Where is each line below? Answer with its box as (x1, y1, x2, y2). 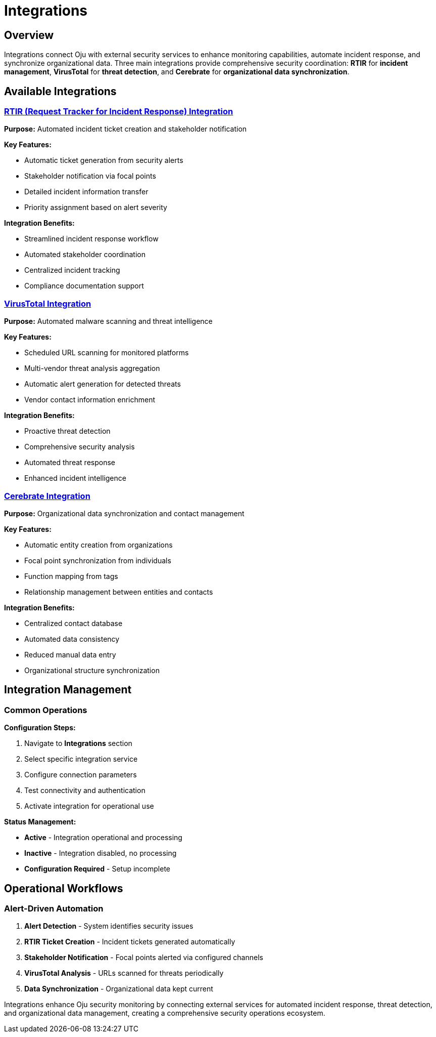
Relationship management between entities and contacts (24, 587, 213, 596)
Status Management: (4, 817, 76, 826)
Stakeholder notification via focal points (24, 172, 156, 181)
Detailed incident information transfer (24, 187, 149, 196)
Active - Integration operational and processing (24, 833, 182, 842)
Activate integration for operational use (24, 802, 154, 811)
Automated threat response (24, 458, 115, 467)
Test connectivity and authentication (24, 786, 146, 795)
